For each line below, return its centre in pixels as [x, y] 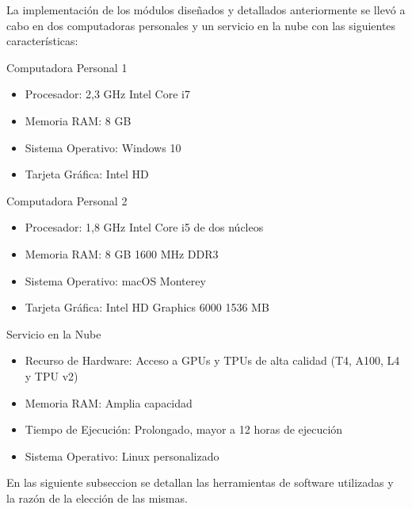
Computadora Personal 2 [67, 200]
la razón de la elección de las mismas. [97, 498]
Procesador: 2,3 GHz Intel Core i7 [107, 94]
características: [42, 41]
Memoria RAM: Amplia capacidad [109, 402]
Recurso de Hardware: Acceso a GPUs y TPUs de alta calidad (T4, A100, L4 [212, 360]
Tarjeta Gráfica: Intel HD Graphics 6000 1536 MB [147, 307]
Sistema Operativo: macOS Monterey [115, 280]
